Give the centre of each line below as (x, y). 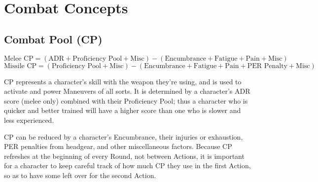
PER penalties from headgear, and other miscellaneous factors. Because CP (118, 146)
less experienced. (29, 120)
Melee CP (19, 58)
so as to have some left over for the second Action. (80, 175)
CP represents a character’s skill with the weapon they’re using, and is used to (123, 81)
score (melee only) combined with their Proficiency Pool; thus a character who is (126, 100)
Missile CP (20, 66)
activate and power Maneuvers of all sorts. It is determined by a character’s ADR (127, 91)
